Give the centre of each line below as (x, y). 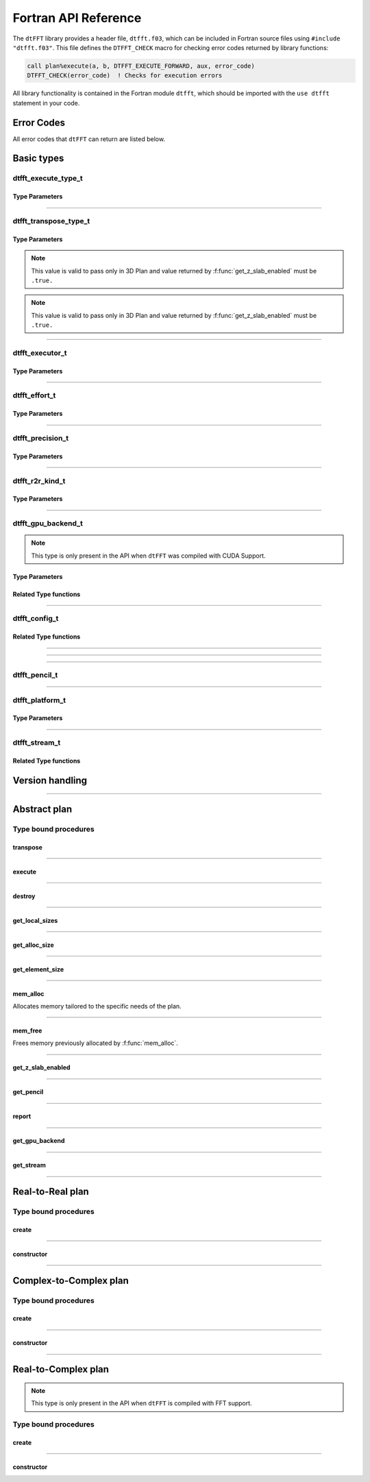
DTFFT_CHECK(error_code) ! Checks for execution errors (125, 76)
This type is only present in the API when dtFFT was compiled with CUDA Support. (148, 556)
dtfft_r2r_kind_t (39, 481)
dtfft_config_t (36, 619)
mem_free (27, 1030)
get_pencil (28, 1092)
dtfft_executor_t (40, 353)
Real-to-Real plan (51, 1192)
